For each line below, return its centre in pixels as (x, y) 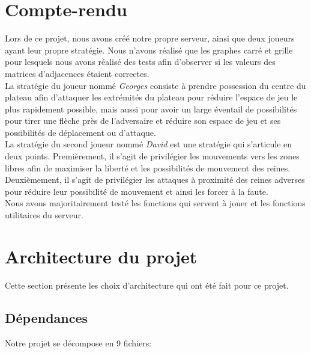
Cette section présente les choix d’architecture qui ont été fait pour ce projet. (147, 285)
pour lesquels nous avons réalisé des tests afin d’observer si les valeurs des (140, 62)
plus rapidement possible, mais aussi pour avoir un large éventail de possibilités (151, 109)
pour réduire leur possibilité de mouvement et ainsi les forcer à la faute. (137, 191)
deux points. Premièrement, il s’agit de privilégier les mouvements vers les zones (152, 156)
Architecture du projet (101, 256)
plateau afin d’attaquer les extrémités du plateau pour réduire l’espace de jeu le (151, 97)
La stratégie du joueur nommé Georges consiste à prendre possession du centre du (155, 85)
